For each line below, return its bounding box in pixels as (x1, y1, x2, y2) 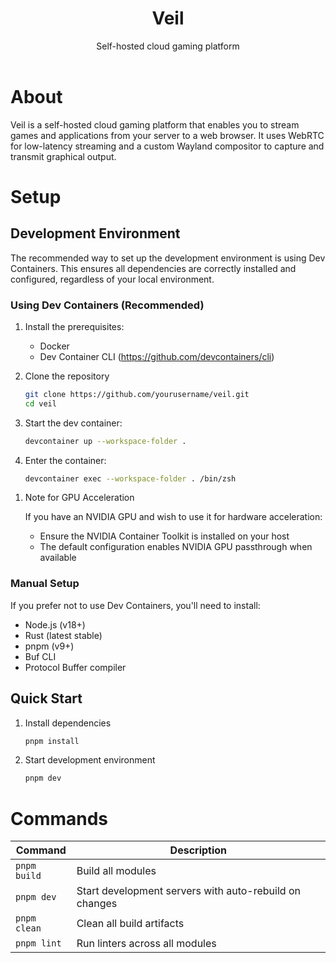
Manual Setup (10, 577, 80, 591)
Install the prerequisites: (24, 320, 125, 332)
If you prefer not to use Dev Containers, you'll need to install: (10, 599, 261, 611)
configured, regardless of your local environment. (10, 273, 215, 285)
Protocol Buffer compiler (24, 661, 127, 673)
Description (169, 843, 228, 857)
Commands (10, 807, 109, 830)
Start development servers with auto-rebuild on (76, 884, 301, 898)
